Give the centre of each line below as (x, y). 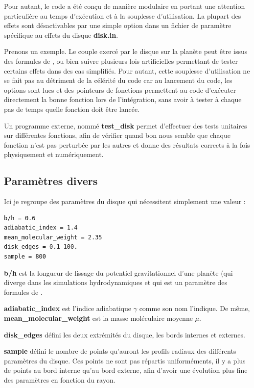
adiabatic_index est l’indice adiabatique (68, 308)
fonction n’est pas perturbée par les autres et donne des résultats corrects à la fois (127, 144)
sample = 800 (25, 257)
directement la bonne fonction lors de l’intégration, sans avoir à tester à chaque (123, 99)
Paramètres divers (51, 181)
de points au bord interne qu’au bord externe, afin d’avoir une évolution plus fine (126, 370)
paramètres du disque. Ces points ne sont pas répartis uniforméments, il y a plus (125, 360)
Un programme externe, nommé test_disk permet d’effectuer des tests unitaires (126, 125)
